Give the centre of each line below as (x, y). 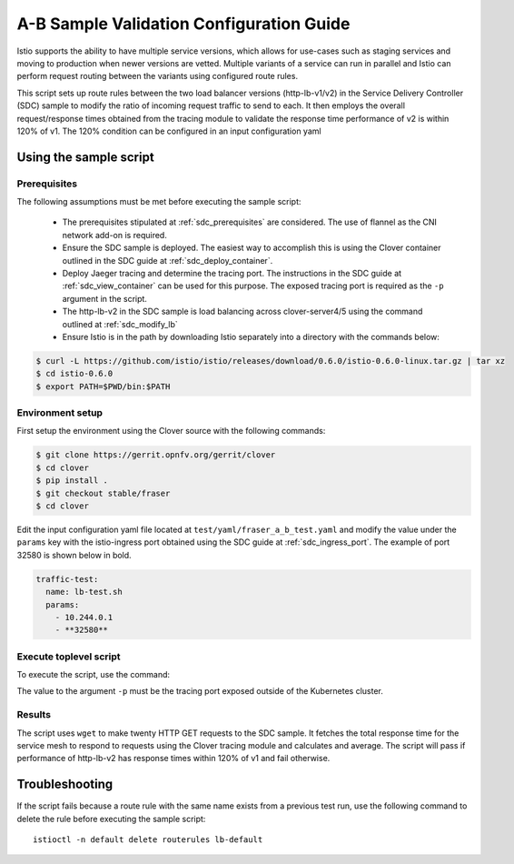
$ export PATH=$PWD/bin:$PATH (103, 386)
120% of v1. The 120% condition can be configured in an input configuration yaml (169, 131)
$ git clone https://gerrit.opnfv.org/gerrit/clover (156, 455)
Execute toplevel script (69, 657)
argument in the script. (104, 298)
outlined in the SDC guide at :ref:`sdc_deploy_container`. (168, 260)
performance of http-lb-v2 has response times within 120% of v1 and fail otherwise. (173, 759)
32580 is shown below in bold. (74, 555)
